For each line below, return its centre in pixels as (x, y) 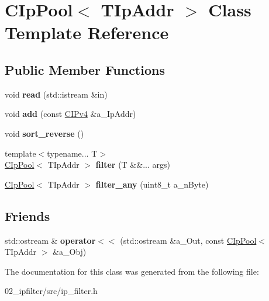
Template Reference (87, 32)
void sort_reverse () (44, 133)
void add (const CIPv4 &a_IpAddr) (70, 114)
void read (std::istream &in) (56, 94)
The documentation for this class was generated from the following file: (132, 271)
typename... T (72, 153)
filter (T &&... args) (133, 165)
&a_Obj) (70, 252)
